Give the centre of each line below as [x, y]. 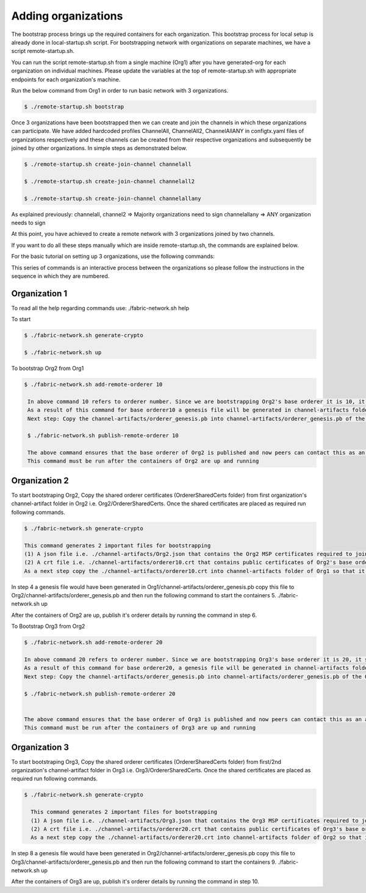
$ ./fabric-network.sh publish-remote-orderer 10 [103, 436]
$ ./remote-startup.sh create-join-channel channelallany [113, 198]
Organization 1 [39, 294]
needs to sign [28, 222]
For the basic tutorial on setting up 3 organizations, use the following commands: [113, 257]
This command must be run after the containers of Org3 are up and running [140, 728]
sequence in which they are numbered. [60, 276]
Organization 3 [40, 747]
